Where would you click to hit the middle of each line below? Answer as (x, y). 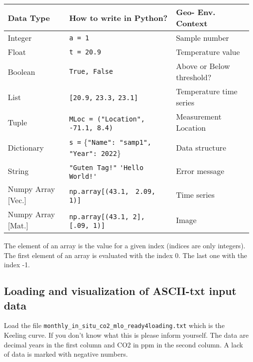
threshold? (194, 77)
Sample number (202, 38)
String (18, 171)
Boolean (22, 71)
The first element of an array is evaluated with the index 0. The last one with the (126, 255)
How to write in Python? (118, 17)
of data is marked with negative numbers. (66, 354)
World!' (83, 176)
